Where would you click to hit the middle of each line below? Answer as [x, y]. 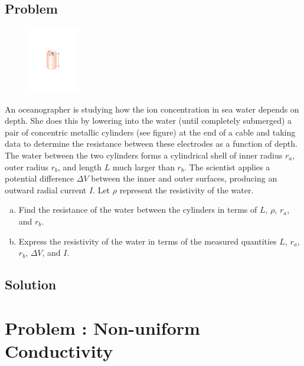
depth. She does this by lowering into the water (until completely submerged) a [148, 121]
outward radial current [46, 189]
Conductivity [59, 350]
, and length [80, 166]
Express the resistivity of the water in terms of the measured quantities [148, 241]
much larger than [143, 166]
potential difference [40, 178]
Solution [31, 284]
